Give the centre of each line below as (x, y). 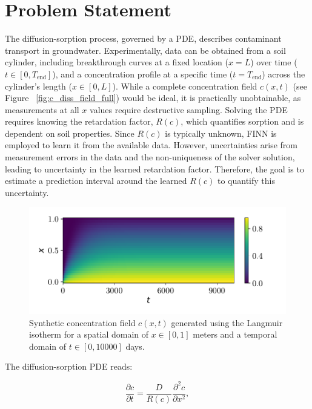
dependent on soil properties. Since (70, 133)
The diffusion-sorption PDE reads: (69, 366)
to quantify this (246, 181)
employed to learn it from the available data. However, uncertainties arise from (151, 145)
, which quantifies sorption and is (242, 121)
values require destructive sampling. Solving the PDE (189, 109)
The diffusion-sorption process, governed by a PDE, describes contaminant (143, 38)
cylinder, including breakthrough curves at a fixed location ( (117, 62)
